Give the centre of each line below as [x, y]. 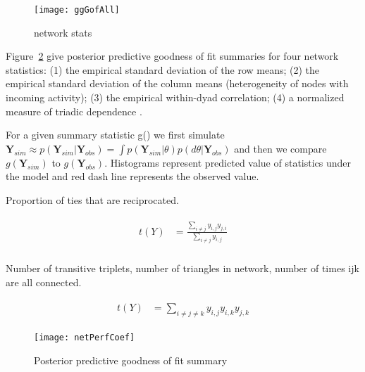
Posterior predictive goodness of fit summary [131, 360]
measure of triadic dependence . [74, 111]
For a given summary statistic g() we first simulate [115, 135]
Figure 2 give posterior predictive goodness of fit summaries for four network [172, 56]
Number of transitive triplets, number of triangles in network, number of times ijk [182, 268]
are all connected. [44, 282]
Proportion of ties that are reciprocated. [92, 200]
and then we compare [280, 148]
